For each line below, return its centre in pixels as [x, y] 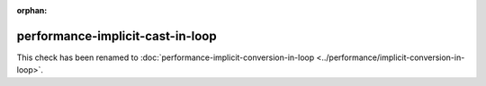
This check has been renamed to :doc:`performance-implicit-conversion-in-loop [166, 57]
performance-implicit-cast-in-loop [117, 36]
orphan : [32, 10]
